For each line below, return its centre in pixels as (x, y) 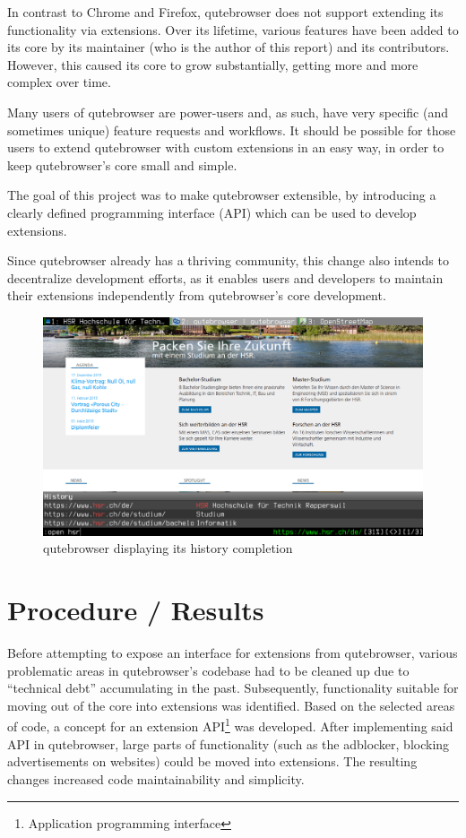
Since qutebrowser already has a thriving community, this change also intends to (228, 260)
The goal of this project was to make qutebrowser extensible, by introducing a (222, 195)
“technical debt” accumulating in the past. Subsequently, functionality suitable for (233, 688)
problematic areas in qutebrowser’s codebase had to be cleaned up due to (208, 670)
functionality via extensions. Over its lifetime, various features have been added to (233, 29)
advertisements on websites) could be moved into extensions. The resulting (212, 761)
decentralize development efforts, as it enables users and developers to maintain (225, 277)
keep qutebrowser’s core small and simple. (122, 164)
